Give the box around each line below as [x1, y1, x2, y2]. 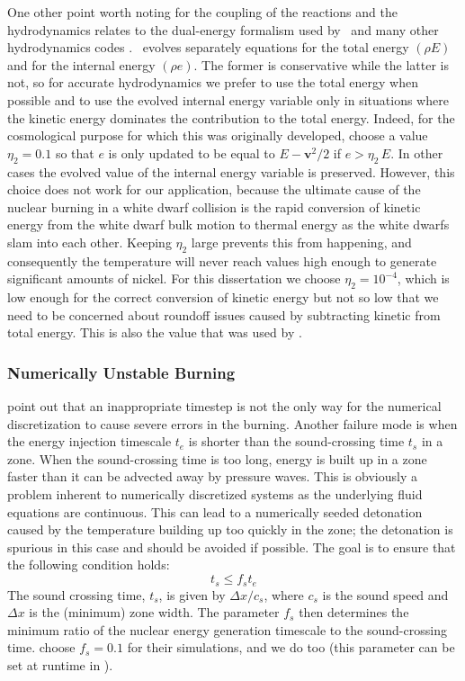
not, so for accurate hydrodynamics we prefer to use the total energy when [7, 73, 419, 92]
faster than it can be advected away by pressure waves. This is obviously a [7, 467, 417, 486]
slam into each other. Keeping [7, 232, 172, 251]
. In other [390, 143, 443, 162]
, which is [397, 269, 450, 288]
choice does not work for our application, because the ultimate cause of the [7, 180, 421, 199]
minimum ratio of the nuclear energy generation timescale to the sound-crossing [7, 620, 447, 639]
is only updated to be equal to [108, 143, 275, 162]
